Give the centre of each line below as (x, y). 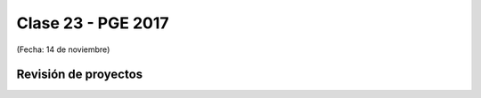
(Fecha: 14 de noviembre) (63, 49)
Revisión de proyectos (80, 75)
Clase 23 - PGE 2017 (93, 23)
